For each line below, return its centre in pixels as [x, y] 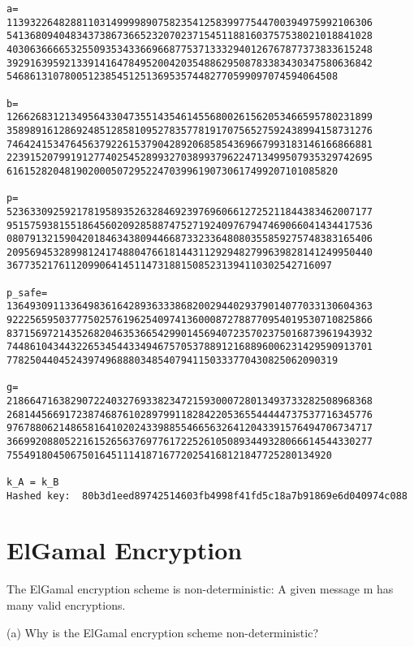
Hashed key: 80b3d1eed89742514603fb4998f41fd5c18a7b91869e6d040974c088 [207, 496]
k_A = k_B [33, 482]
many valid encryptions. [66, 605]
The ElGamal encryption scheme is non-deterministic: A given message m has [200, 589]
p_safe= [27, 293]
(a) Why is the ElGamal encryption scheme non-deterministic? [163, 632]
